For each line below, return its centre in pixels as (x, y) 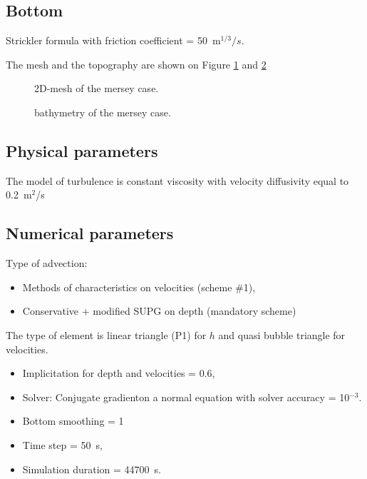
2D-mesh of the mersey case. (97, 88)
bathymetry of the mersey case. (103, 112)
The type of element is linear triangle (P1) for (106, 334)
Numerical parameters (90, 233)
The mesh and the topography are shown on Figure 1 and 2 (136, 64)
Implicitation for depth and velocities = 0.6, (119, 373)
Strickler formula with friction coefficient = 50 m (113, 40)
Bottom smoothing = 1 (73, 421)
